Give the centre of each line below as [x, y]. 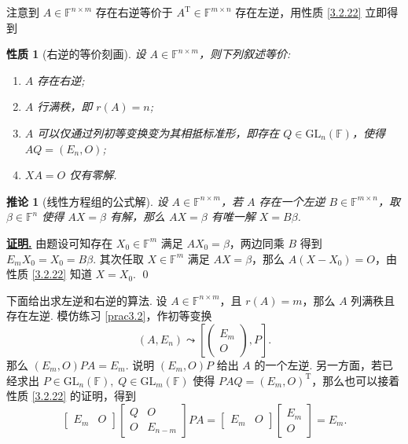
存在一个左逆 [292, 201]
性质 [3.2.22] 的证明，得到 [71, 396]
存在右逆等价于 [134, 12]
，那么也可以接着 [356, 380]
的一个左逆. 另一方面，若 [318, 364]
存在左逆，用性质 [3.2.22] [298, 12]
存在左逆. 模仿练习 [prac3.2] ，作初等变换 [109, 316]
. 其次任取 [118, 258]
